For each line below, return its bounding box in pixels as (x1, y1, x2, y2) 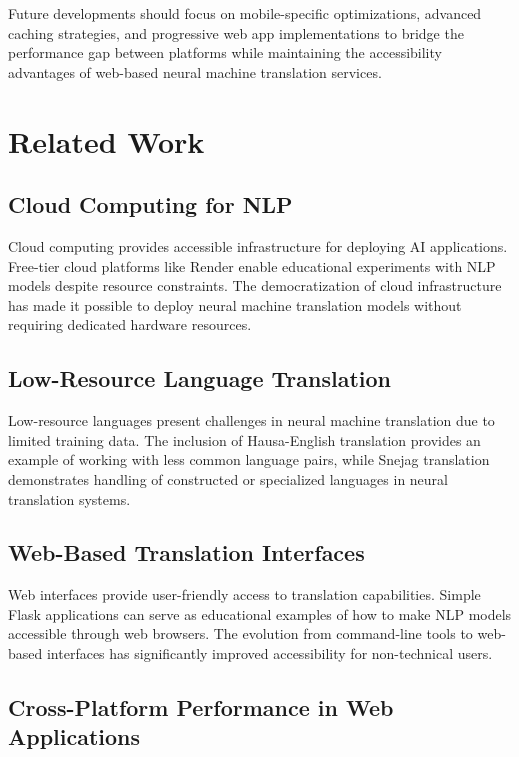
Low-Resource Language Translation (8, 363, 391, 394)
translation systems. (8, 488, 131, 509)
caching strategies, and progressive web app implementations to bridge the (8, 22, 464, 43)
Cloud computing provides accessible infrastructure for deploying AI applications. (8, 235, 508, 256)
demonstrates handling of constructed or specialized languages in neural (8, 468, 449, 489)
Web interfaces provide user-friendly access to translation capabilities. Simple (8, 584, 481, 605)
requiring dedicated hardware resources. (8, 314, 252, 335)
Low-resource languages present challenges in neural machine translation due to (8, 410, 495, 431)
